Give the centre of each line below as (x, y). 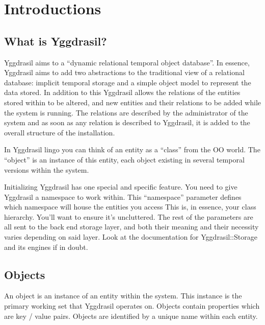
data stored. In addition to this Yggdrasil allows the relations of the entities (122, 92)
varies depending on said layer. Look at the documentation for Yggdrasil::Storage (131, 237)
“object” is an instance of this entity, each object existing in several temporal (124, 159)
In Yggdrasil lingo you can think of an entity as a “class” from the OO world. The (132, 149)
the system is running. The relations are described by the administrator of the (126, 112)
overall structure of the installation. (60, 132)
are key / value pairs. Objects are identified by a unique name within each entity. (131, 316)
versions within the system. (47, 169)
